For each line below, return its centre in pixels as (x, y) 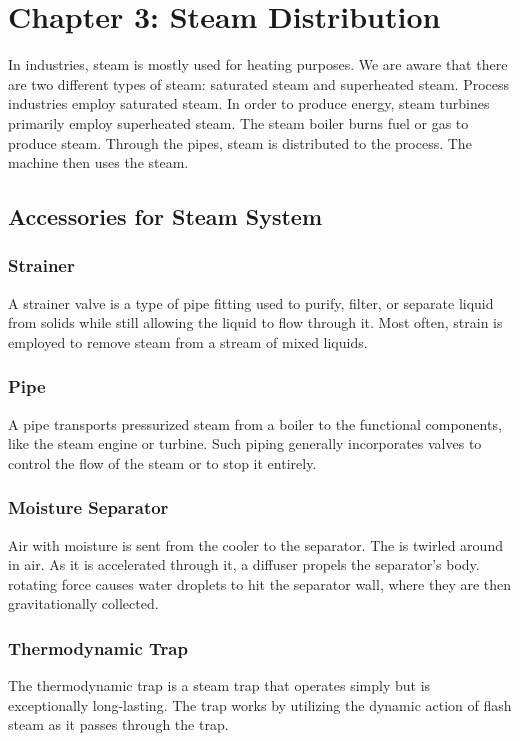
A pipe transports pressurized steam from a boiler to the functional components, (255, 423)
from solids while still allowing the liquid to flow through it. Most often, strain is (255, 322)
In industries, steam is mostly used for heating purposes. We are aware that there (258, 64)
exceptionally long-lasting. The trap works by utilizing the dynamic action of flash (260, 704)
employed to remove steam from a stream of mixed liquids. (188, 341)
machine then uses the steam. (98, 162)
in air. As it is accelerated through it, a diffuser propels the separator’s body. (244, 564)
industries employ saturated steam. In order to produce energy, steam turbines (249, 103)
